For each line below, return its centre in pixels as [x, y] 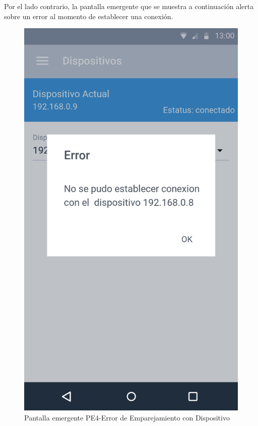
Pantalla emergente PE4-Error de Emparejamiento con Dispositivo [127, 417]
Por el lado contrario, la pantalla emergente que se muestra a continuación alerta [129, 6]
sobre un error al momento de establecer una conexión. [89, 16]
